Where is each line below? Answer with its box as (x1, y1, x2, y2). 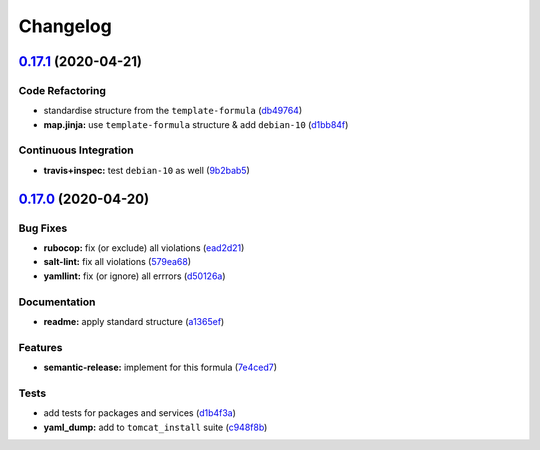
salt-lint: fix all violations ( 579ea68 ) (43, 256, 192, 268)
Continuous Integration (18, 143, 134, 157)
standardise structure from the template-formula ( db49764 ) (43, 105, 303, 117)
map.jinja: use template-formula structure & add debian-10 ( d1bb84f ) (43, 118, 349, 130)
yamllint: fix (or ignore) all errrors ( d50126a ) (43, 270, 226, 282)
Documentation (18, 295, 96, 309)
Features (18, 340, 63, 354)
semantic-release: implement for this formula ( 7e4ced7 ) (43, 361, 278, 374)
